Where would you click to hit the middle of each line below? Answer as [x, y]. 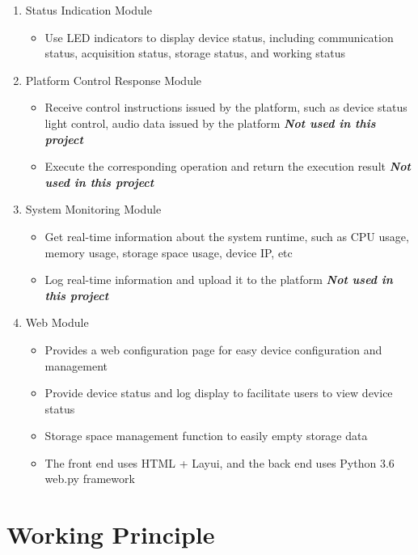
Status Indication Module [89, 10]
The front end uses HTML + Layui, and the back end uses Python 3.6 [220, 462]
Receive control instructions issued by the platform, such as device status [226, 107]
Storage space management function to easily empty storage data [206, 436]
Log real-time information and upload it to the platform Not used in [219, 280]
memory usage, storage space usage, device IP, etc [169, 252]
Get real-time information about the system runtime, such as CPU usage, [227, 236]
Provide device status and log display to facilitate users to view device [219, 393]
